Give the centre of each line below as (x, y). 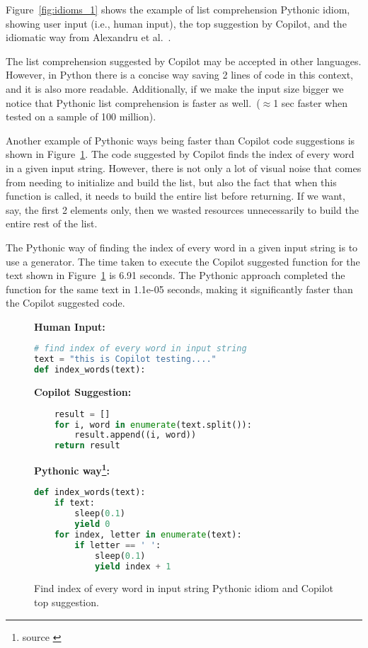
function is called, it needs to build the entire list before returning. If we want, (176, 196)
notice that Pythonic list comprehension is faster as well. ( (133, 102)
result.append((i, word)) (136, 435)
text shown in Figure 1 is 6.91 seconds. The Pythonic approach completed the (176, 275)
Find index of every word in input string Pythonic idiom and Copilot (184, 588)
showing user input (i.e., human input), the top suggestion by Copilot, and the (176, 23)
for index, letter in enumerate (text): (148, 534)
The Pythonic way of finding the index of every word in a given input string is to (182, 247)
